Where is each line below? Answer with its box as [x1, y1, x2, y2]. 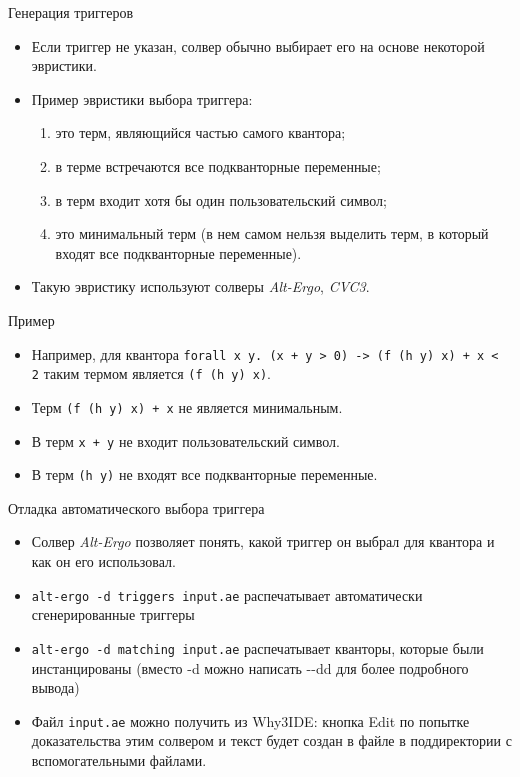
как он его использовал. [31, 551, 176, 571]
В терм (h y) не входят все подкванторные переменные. [31, 464, 378, 485]
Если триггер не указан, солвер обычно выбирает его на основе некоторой [31, 35, 485, 56]
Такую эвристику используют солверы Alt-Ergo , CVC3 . [31, 276, 370, 297]
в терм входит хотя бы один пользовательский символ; [55, 189, 387, 210]
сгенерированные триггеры [31, 604, 195, 625]
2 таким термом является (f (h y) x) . [31, 363, 271, 384]
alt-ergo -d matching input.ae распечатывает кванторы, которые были [31, 637, 484, 658]
